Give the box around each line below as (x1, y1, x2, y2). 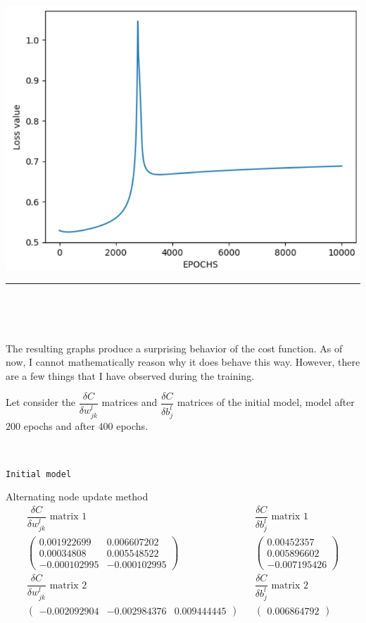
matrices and (101, 395, 158, 409)
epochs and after (23, 418, 95, 433)
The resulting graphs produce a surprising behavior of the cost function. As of (6, 340, 343, 355)
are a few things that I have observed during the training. (6, 368, 255, 383)
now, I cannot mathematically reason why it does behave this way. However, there (6, 354, 360, 369)
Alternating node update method (6, 489, 149, 504)
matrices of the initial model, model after (177, 395, 355, 409)
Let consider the (6, 395, 76, 409)
